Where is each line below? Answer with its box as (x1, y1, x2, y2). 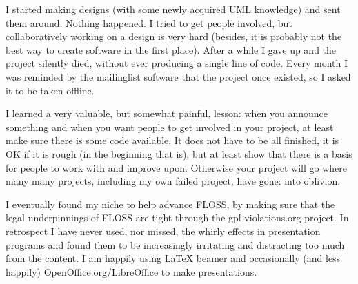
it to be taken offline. (6, 83, 95, 97)
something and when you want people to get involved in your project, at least (6, 119, 334, 134)
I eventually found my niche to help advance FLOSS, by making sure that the (6, 196, 335, 211)
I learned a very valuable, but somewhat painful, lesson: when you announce (6, 106, 328, 121)
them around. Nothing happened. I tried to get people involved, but (6, 15, 292, 30)
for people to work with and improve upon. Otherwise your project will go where (6, 160, 348, 174)
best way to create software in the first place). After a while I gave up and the (6, 42, 337, 57)
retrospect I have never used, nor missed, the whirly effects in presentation (6, 223, 321, 238)
